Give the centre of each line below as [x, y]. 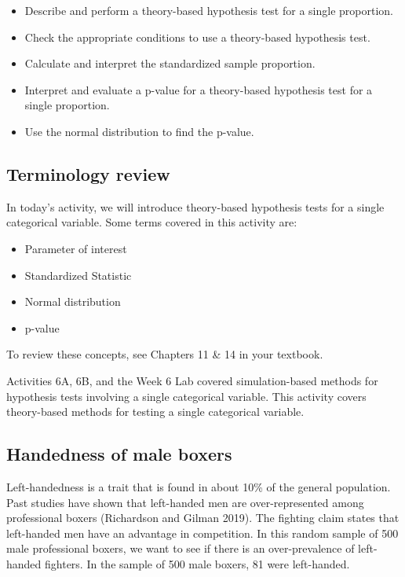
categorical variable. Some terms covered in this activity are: [152, 222]
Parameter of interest [76, 248]
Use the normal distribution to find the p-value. [139, 131]
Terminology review [88, 173]
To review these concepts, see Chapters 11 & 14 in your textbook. [165, 354]
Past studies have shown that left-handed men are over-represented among [185, 502]
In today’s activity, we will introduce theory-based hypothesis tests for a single [195, 206]
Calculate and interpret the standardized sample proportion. [170, 63]
